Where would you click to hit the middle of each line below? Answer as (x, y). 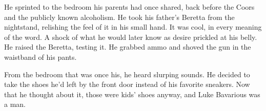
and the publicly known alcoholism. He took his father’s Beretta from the (119, 17)
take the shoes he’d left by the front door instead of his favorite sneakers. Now (127, 84)
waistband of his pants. (40, 57)
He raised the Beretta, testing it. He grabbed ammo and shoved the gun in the (128, 47)
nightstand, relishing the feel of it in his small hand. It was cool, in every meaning (133, 27)
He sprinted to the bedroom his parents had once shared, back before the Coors (129, 7)
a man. (15, 104)
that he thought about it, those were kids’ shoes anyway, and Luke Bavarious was (132, 94)
